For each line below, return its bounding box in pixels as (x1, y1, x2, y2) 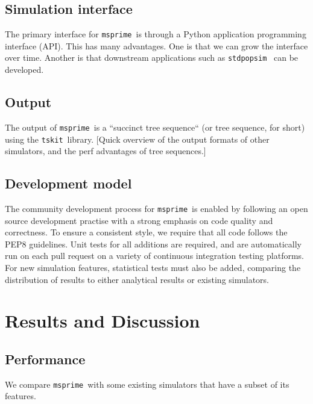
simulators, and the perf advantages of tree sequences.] (5, 145, 206, 157)
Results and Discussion (5, 308, 200, 333)
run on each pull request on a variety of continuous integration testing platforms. (5, 249, 304, 262)
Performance (5, 350, 86, 368)
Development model (5, 174, 132, 193)
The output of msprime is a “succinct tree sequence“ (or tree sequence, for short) (5, 120, 305, 133)
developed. (5, 63, 44, 76)
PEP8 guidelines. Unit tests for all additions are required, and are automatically (5, 237, 302, 250)
